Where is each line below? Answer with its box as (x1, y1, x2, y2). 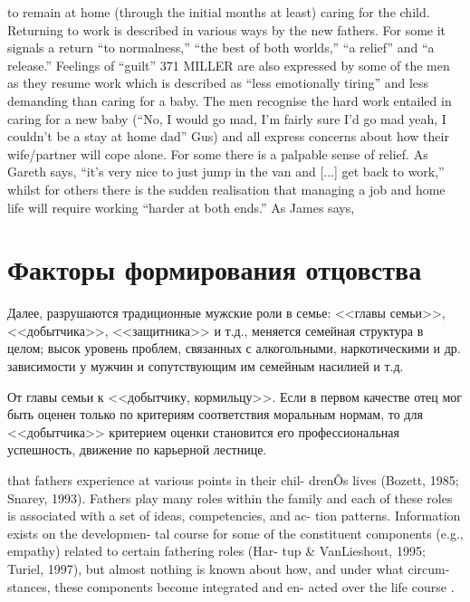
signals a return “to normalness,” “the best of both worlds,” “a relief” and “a (7, 38, 435, 57)
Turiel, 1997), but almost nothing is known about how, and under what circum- (7, 559, 450, 578)
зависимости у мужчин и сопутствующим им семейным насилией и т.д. (7, 357, 404, 376)
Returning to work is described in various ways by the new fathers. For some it (7, 20, 446, 39)
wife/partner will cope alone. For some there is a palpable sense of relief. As (7, 144, 428, 163)
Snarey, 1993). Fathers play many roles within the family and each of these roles (7, 488, 453, 507)
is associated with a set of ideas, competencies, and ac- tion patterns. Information (7, 506, 461, 525)
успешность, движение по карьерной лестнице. (7, 440, 267, 459)
